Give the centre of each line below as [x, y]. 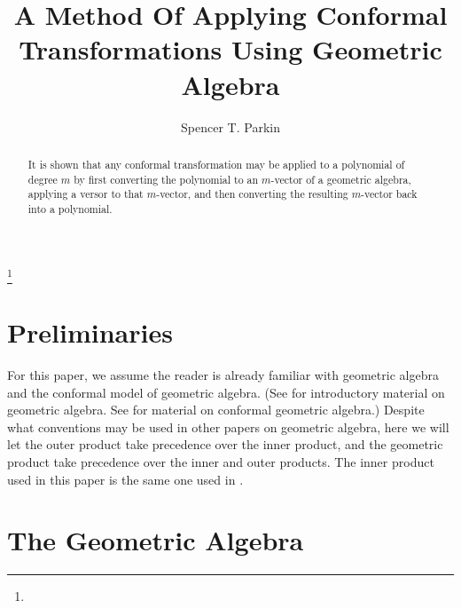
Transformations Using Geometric [230, 49]
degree [43, 179]
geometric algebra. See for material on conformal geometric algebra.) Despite [216, 410]
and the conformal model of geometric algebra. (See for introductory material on [226, 392]
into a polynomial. [70, 208]
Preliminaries [90, 332]
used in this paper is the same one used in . [125, 479]
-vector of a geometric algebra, [341, 179]
